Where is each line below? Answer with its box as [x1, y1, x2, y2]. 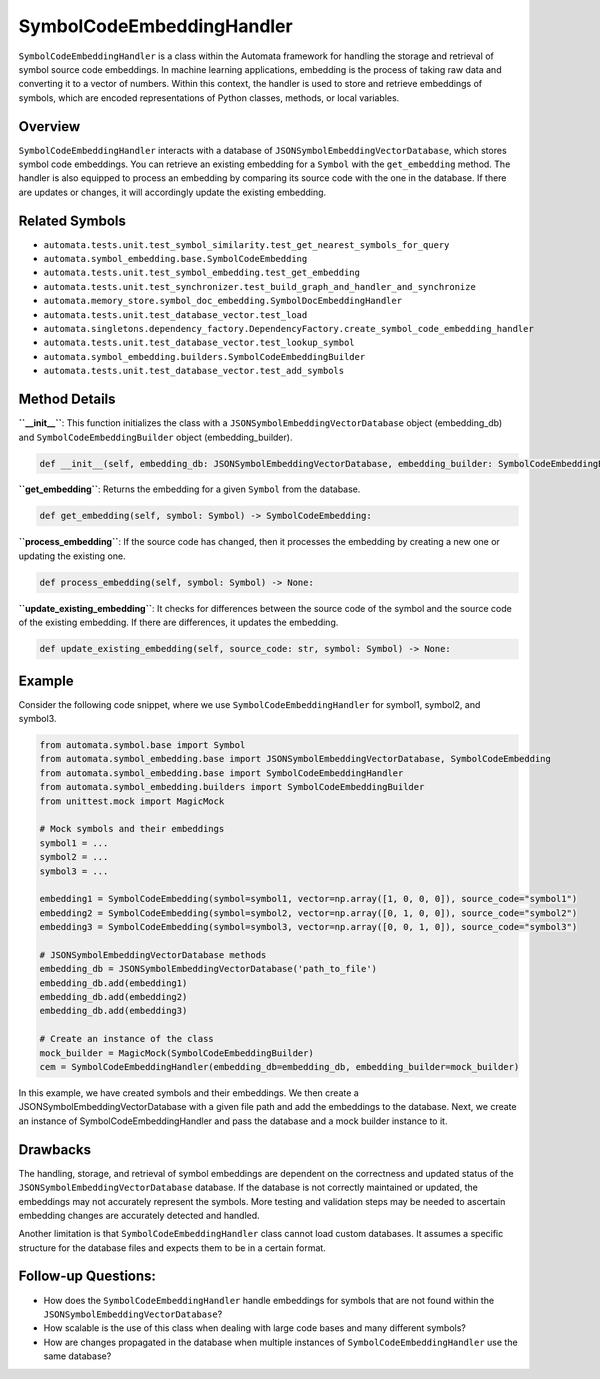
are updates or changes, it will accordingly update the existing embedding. [18, 186, 327, 198]
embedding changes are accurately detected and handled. [18, 1209, 260, 1221]
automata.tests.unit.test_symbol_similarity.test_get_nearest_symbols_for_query [43, 239, 450, 250]
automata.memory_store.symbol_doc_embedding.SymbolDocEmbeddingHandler [43, 295, 403, 307]
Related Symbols [18, 212, 127, 229]
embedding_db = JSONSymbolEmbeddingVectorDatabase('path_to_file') [39, 963, 378, 975]
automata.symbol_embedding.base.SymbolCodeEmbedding [43, 253, 308, 265]
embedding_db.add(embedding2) [39, 991, 188, 1003]
